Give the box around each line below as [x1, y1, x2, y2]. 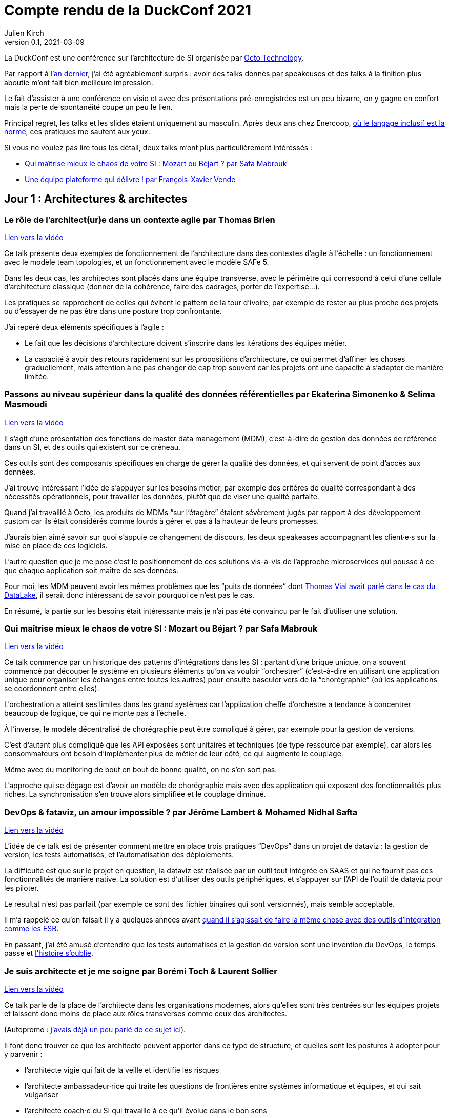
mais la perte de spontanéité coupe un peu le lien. [4, 102, 173, 111]
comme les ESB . [4, 924, 59, 933]
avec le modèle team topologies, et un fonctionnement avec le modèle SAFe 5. [4, 257, 269, 266]
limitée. [25, 371, 49, 381]
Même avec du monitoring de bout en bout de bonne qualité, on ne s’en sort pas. [4, 765, 277, 774]
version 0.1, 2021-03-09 [4, 37, 85, 46]
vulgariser [25, 1090, 58, 1099]
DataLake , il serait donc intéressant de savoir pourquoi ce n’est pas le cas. [4, 590, 255, 599]
